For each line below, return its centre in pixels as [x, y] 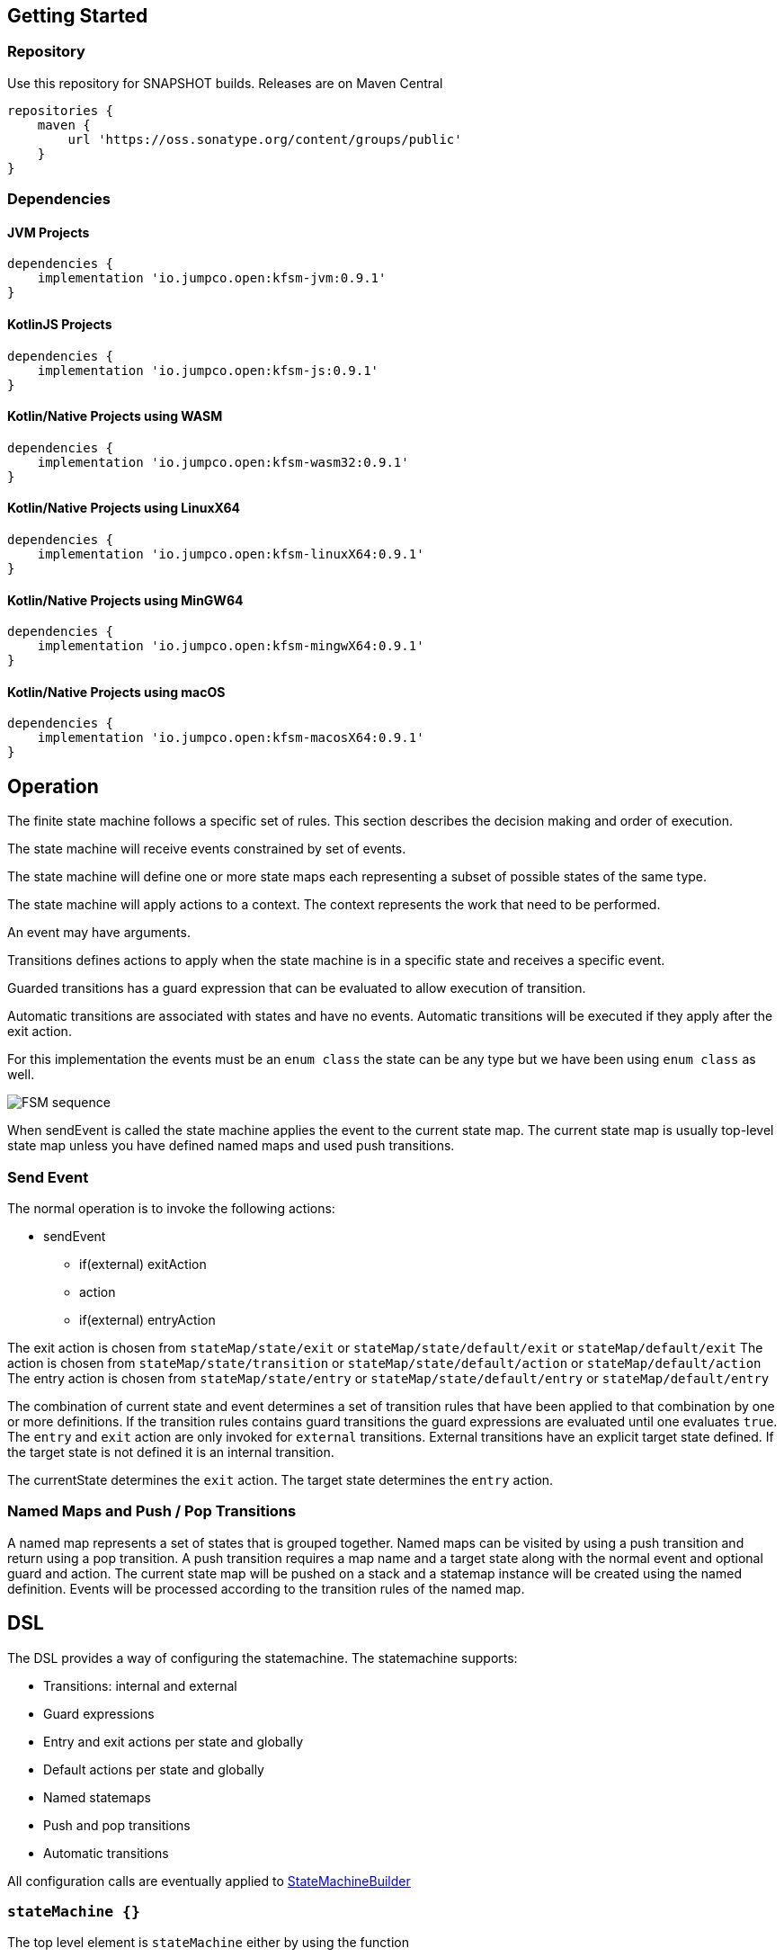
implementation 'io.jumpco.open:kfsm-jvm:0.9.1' [212, 278]
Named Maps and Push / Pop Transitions [152, 1511]
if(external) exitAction [143, 1264]
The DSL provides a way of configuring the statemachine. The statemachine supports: [263, 1658]
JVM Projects [49, 232]
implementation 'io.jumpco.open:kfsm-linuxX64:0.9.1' [231, 554]
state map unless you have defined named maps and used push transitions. [231, 1146]
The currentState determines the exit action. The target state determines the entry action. [281, 1480]
